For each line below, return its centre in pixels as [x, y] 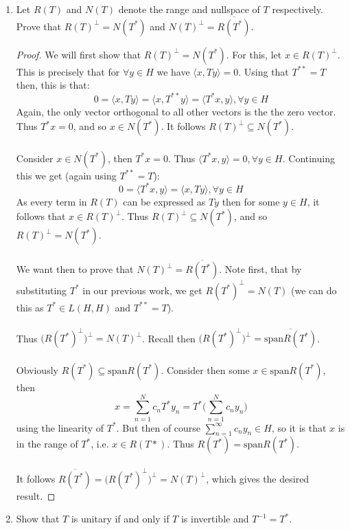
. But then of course [159, 427]
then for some [251, 201]
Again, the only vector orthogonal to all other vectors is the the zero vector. [176, 111]
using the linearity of [60, 427]
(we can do [314, 290]
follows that [41, 216]
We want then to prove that [75, 269]
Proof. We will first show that [79, 54]
